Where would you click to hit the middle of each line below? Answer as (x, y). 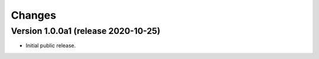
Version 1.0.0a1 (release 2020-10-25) (86, 31)
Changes (33, 15)
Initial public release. (51, 46)
